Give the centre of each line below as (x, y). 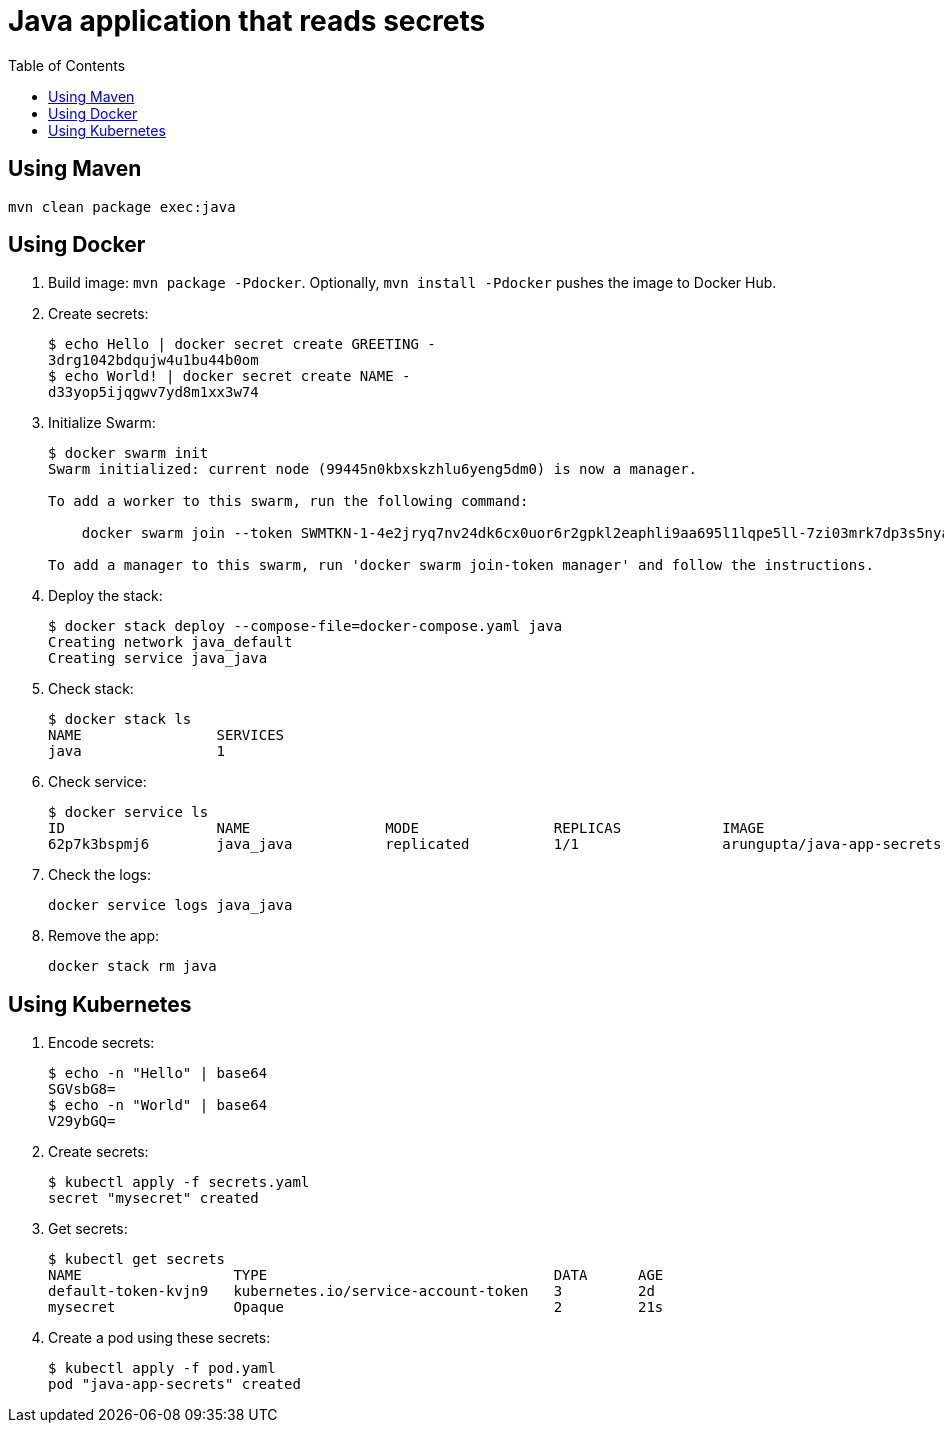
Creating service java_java (158, 658)
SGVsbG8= (82, 1089)
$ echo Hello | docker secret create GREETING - (242, 344)
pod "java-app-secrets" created (174, 1384)
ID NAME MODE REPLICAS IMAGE (406, 828)
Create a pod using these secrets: (159, 1338)
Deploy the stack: (105, 596)
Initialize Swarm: (102, 423)
